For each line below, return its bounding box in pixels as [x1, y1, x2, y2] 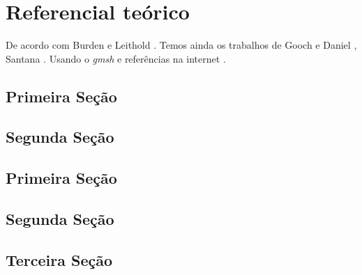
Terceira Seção [6, 249, 113, 270]
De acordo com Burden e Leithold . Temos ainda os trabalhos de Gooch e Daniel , [6, 38, 357, 52]
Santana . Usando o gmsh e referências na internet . [6, 51, 226, 65]
